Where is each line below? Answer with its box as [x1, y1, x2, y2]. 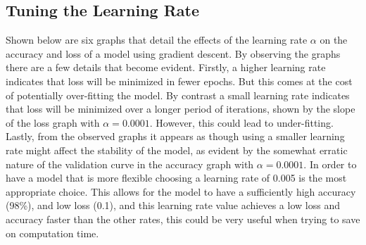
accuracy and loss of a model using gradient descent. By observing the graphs [6, 46, 341, 61]
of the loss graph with [6, 115, 100, 130]
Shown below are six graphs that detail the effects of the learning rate [6, 32, 308, 47]
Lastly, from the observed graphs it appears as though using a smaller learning [6, 129, 345, 144]
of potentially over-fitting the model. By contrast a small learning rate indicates [6, 87, 350, 102]
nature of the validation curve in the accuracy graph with [6, 156, 254, 171]
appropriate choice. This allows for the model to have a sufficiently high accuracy [6, 184, 356, 199]
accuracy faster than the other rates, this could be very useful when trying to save [6, 211, 360, 226]
